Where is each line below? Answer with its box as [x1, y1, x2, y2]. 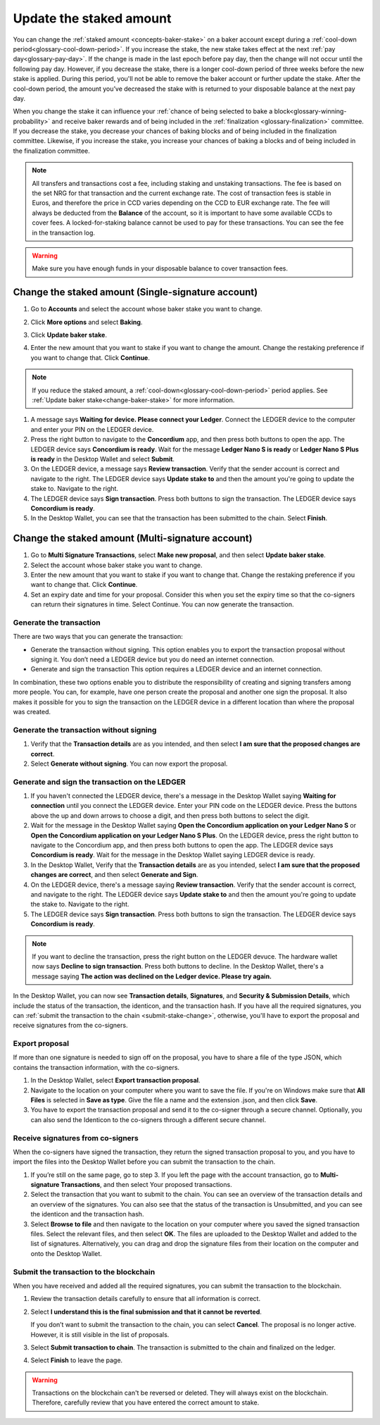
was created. [13, 708, 51, 716]
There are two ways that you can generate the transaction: [13, 633, 183, 641]
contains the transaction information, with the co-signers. [13, 1063, 179, 1071]
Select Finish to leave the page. [30, 1356, 123, 1364]
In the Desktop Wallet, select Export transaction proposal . [30, 1076, 201, 1085]
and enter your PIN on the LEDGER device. [30, 425, 154, 433]
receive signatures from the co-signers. [13, 1021, 128, 1030]
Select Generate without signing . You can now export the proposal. [30, 759, 228, 768]
